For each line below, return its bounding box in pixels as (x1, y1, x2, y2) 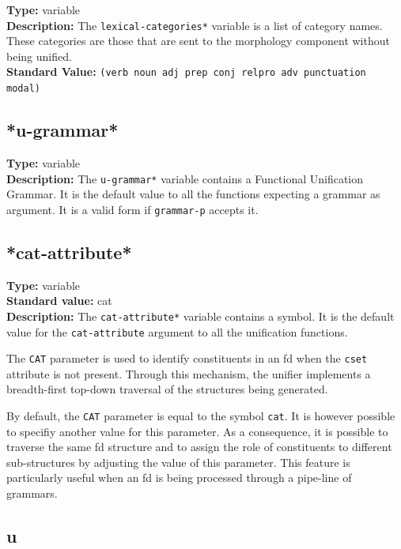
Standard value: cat (6, 292, 112, 309)
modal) (6, 83, 40, 95)
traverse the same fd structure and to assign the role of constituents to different (6, 438, 392, 455)
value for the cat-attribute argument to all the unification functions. (6, 323, 348, 340)
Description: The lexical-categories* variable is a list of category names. (6, 17, 383, 33)
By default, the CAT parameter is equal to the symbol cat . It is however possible (6, 408, 395, 423)
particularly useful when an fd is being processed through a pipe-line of (6, 469, 352, 486)
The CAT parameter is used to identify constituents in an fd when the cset (6, 350, 368, 367)
